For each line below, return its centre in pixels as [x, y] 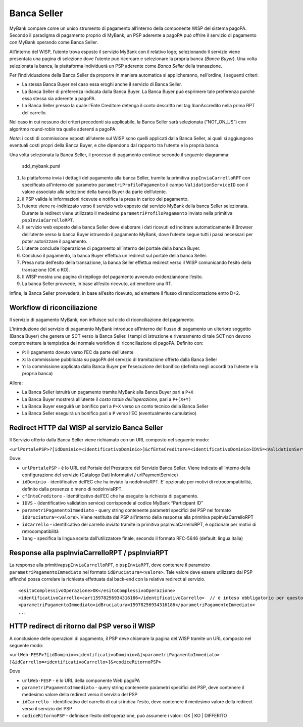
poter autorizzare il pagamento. [55, 241]
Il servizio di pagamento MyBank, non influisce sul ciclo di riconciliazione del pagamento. [102, 320]
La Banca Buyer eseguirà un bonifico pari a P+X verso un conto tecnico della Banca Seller [115, 406]
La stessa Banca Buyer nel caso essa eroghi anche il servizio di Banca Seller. [102, 84]
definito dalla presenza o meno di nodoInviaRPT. [72, 489]
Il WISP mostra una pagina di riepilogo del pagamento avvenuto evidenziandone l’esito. [112, 277]
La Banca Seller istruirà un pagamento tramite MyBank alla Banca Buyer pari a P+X [108, 392]
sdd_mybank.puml [41, 166]
